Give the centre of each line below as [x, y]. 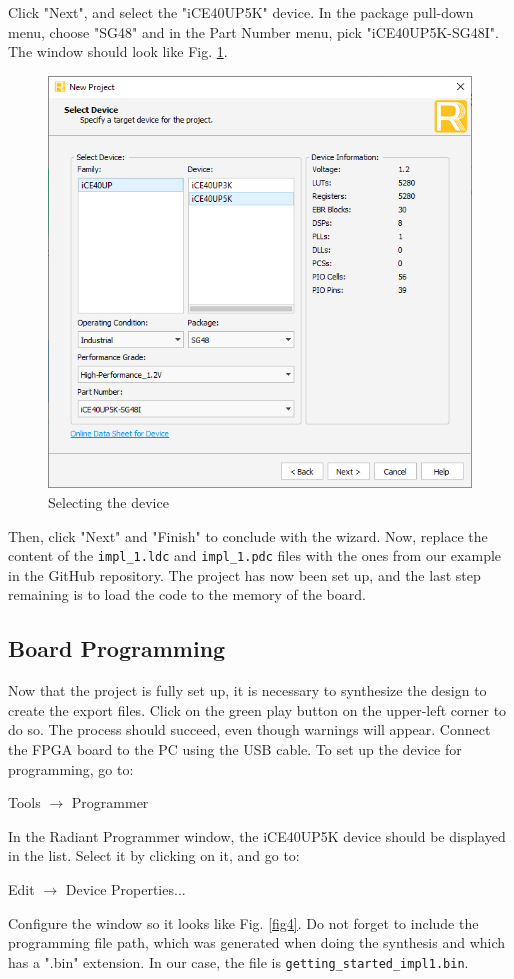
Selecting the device [108, 502]
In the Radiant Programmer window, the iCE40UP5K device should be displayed [257, 835]
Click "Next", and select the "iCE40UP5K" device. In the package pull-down [241, 12]
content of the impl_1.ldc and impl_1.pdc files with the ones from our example [255, 555]
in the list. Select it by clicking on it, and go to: [154, 855]
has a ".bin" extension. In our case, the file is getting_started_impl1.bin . [238, 961]
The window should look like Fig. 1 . [118, 51]
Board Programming [117, 648]
